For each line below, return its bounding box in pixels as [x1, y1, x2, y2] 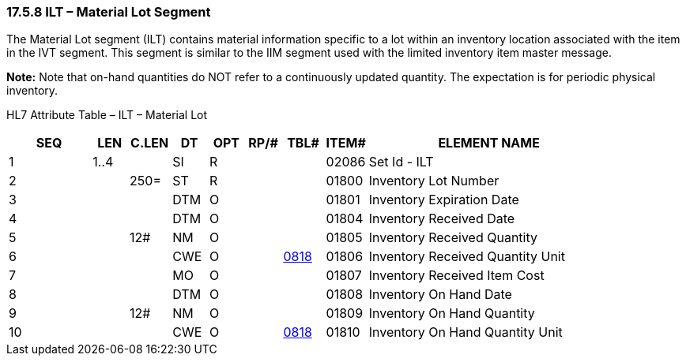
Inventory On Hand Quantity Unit [368, 324, 563, 341]
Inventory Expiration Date [368, 192, 519, 208]
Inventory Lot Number [368, 173, 499, 189]
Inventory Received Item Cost [368, 267, 545, 284]
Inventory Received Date [368, 211, 515, 227]
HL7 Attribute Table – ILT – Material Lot [6, 108, 208, 122]
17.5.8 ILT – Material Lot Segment [6, 4, 211, 20]
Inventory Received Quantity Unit [368, 248, 565, 265]
